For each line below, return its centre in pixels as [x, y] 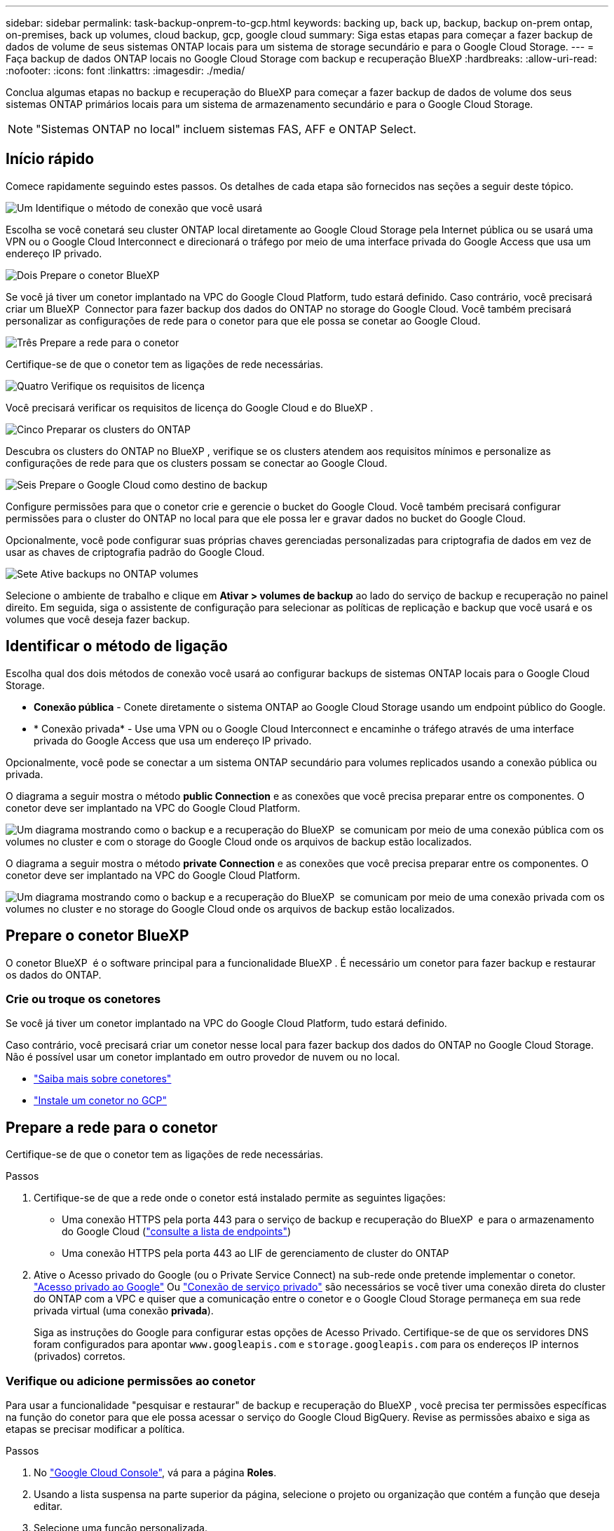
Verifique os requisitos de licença [128, 386]
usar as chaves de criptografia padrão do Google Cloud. [135, 552]
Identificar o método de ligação [117, 646]
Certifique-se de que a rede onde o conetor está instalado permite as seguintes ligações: [240, 1198]
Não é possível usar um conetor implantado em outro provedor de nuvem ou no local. [203, 1057]
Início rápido [50, 159]
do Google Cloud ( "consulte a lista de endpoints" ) [177, 1232]
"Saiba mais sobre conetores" [103, 1079]
